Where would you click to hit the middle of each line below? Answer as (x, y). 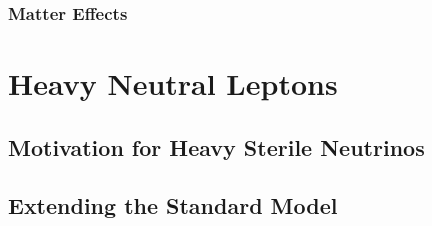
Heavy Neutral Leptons (173, 83)
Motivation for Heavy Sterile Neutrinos (216, 146)
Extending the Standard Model (173, 205)
